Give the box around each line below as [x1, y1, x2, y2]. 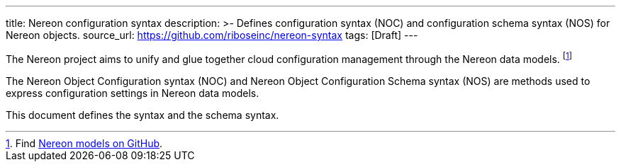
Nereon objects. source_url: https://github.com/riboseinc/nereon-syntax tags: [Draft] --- [6, 29, 418, 41]
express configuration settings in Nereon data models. [6, 86, 259, 99]
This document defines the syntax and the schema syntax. [6, 108, 279, 121]
